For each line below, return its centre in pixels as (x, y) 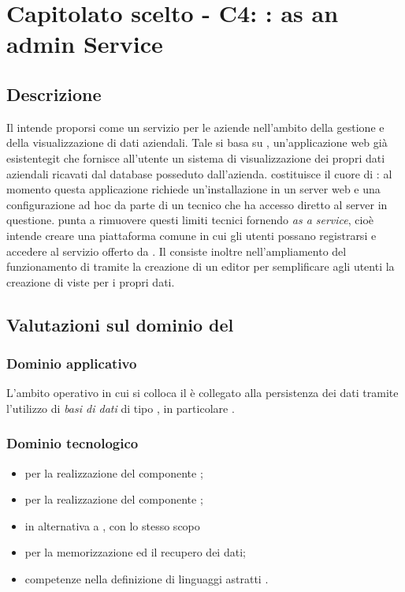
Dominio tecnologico (72, 443)
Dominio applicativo (72, 363)
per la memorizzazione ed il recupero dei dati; (135, 552)
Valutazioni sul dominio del (120, 324)
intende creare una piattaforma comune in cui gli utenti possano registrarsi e (191, 235)
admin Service (85, 44)
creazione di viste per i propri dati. (91, 281)
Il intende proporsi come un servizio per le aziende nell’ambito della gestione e (195, 127)
